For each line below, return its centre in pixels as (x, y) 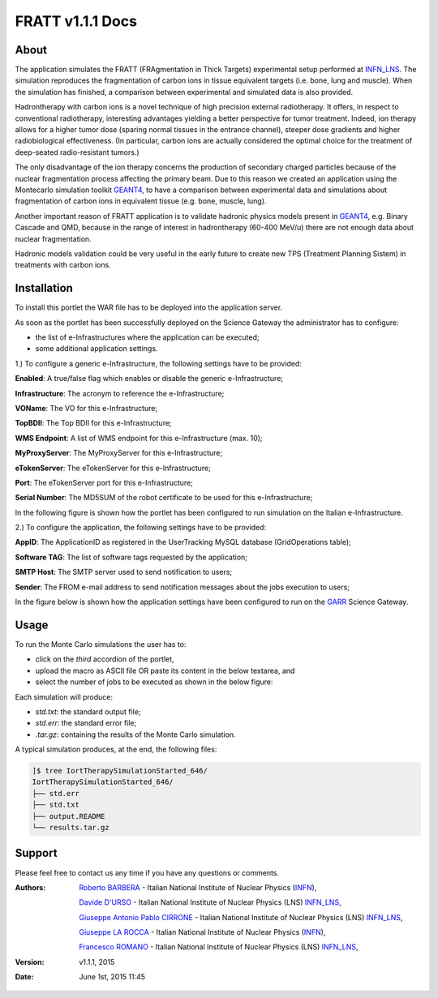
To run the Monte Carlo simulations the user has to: (101, 644)
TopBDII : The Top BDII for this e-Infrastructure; (93, 423)
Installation (44, 288)
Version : (30, 962)
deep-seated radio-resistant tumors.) (77, 152)
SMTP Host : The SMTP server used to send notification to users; (124, 572)
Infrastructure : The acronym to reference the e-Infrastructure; (120, 393)
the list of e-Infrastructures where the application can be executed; (147, 337)
